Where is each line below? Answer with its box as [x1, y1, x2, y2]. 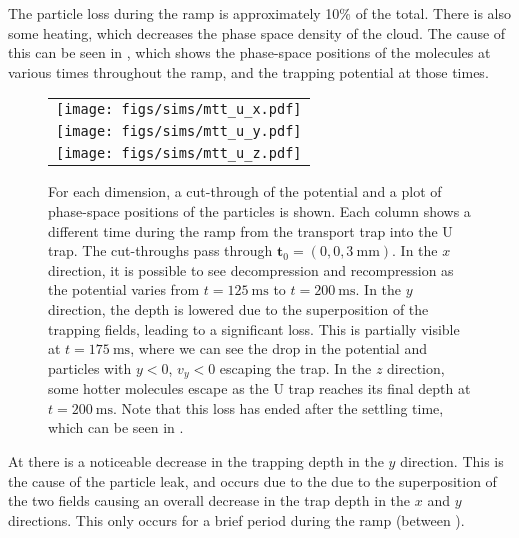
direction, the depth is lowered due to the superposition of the [48, 298, 429, 319]
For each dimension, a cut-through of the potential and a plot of [48, 181, 442, 202]
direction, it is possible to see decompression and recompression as [48, 259, 454, 280]
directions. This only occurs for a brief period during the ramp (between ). [8, 509, 465, 530]
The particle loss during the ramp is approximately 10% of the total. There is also [8, 3, 512, 23]
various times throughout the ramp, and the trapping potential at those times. [8, 61, 489, 82]
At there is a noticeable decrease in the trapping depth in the [8, 450, 384, 471]
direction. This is [400, 450, 504, 471]
